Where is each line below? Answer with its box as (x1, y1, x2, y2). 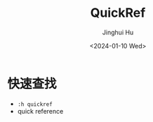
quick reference (17, 107, 64, 115)
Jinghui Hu (102, 28, 134, 36)
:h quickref (17, 100, 53, 108)
